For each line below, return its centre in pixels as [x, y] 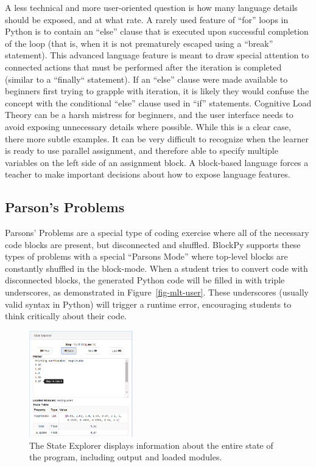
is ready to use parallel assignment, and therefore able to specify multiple [142, 150]
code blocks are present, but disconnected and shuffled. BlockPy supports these [153, 244]
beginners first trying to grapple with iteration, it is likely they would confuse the [157, 91]
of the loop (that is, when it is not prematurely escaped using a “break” [139, 43]
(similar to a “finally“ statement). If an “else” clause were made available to [146, 79]
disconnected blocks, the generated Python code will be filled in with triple [145, 280]
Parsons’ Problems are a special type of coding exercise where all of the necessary [157, 233]
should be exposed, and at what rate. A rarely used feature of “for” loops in [147, 19]
